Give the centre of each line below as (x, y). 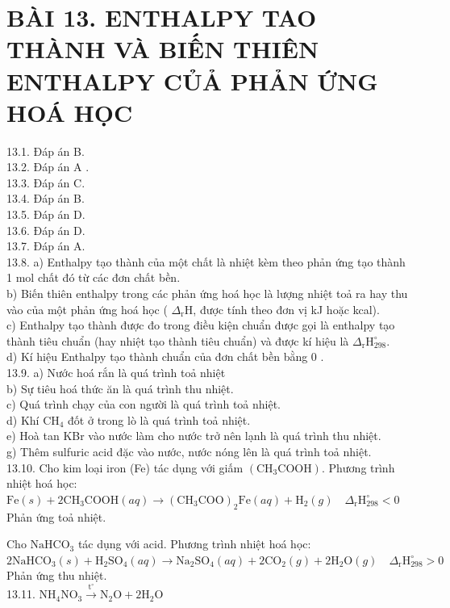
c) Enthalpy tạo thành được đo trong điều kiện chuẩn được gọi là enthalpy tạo (201, 325)
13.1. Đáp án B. (46, 151)
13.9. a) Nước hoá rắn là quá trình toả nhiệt (116, 372)
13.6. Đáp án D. (46, 230)
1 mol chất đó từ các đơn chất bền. (94, 277)
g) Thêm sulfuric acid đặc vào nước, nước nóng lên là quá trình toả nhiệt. (189, 451)
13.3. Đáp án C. (46, 182)
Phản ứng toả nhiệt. (56, 516)
